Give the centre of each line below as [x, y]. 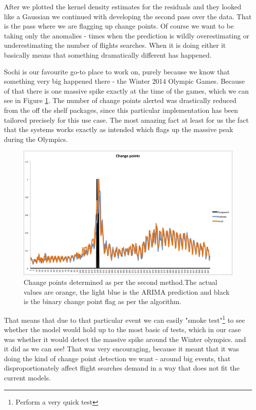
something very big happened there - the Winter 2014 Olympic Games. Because [125, 81]
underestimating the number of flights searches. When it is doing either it [115, 45]
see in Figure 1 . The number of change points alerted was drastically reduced [120, 100]
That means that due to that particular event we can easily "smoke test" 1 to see [125, 319]
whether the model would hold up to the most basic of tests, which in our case [123, 329]
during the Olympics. [36, 139]
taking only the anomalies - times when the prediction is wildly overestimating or [127, 35]
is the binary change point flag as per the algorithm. [103, 301]
